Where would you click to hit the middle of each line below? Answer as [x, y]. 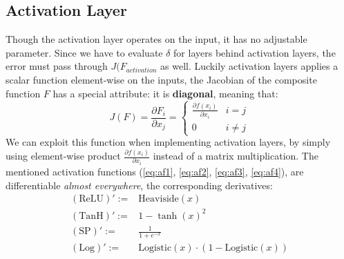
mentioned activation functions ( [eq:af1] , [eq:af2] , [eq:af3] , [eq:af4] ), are [155, 171]
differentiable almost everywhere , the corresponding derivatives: [139, 185]
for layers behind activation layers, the [255, 52]
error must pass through [57, 66]
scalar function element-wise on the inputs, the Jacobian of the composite [161, 79]
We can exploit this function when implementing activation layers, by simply [168, 142]
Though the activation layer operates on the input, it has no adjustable [156, 39]
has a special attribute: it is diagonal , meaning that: [165, 93]
